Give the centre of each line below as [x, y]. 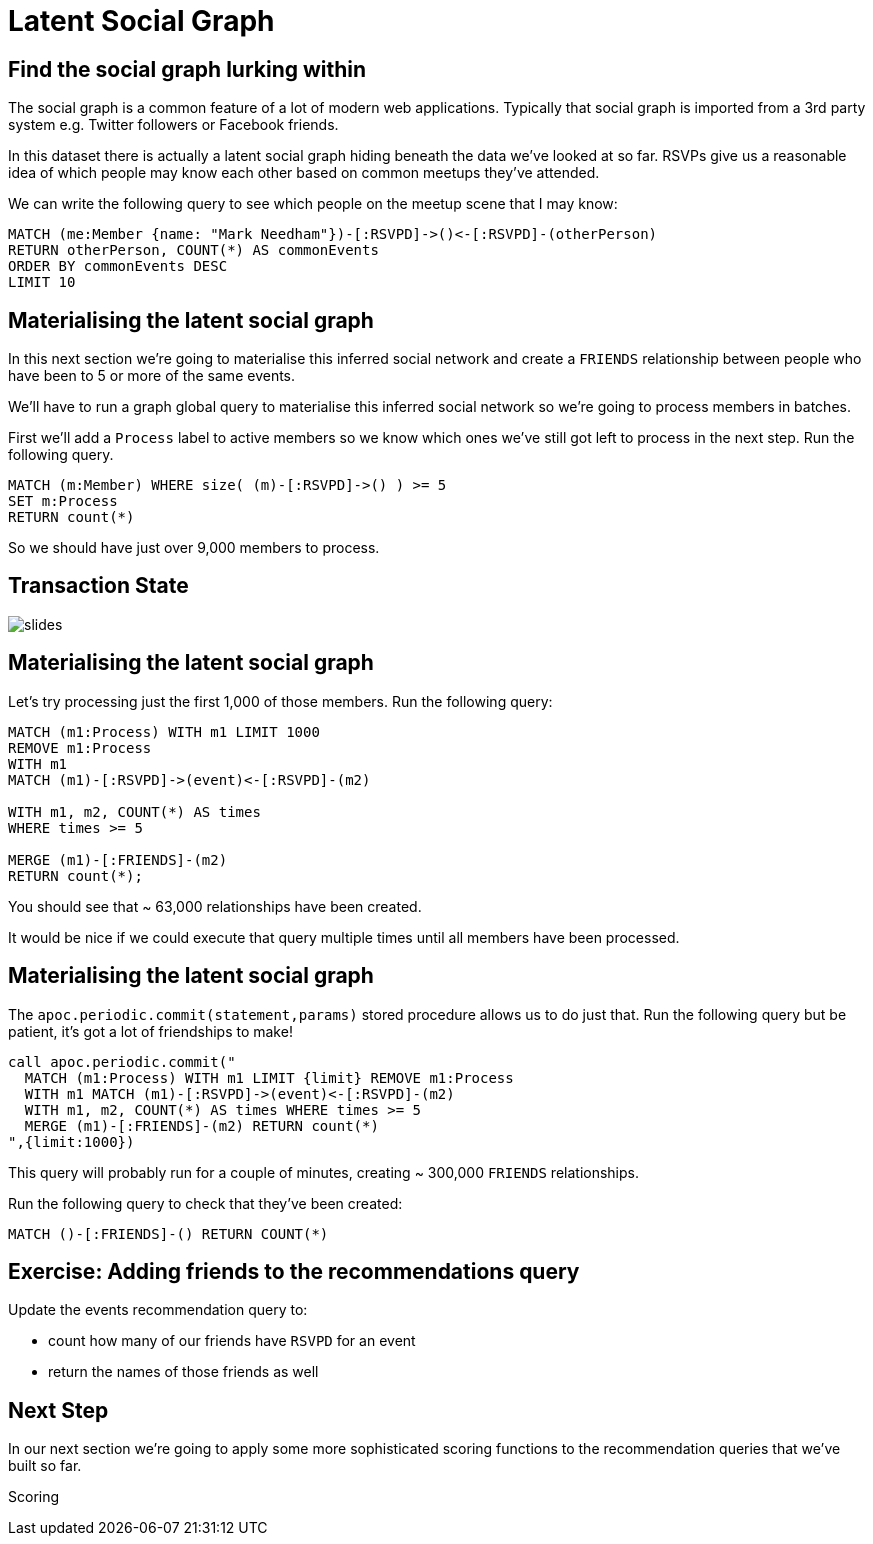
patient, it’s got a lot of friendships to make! [150, 1031]
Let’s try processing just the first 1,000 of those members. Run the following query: [280, 701]
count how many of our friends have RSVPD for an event [232, 1341]
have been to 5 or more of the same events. [152, 376]
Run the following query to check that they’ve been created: [205, 1203]
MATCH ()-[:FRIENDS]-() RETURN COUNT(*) [168, 1233]
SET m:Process [63, 501]
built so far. [45, 1466]
